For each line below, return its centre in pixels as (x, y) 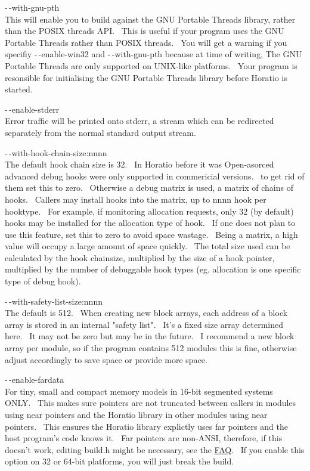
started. (19, 89)
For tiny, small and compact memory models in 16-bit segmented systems (139, 391)
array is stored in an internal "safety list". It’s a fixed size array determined (144, 324)
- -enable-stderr (32, 109)
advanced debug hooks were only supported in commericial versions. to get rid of (155, 176)
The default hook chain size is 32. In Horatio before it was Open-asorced (139, 164)
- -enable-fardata (35, 379)
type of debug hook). (43, 281)
